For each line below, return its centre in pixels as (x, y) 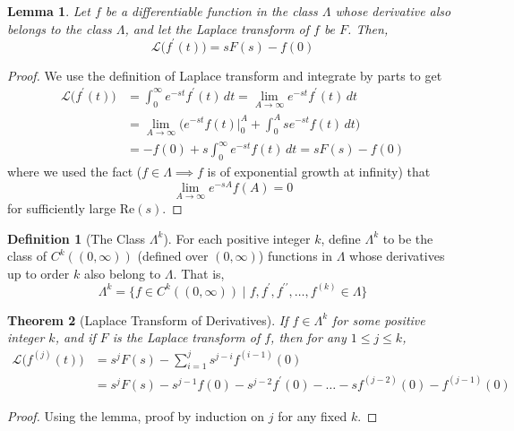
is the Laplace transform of (186, 337)
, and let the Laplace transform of (217, 28)
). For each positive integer (237, 238)
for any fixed (313, 415)
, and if (75, 337)
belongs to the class (60, 28)
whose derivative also (393, 11)
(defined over (173, 256)
